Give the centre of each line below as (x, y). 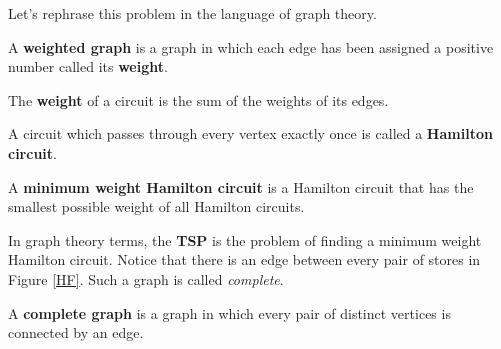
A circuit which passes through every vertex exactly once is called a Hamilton (250, 133)
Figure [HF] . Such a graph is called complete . (146, 278)
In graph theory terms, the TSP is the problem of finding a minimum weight (245, 239)
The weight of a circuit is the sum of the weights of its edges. (198, 99)
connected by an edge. (76, 332)
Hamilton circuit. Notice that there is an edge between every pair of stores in (244, 259)
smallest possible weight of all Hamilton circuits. (156, 206)
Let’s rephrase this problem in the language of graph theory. (192, 13)
